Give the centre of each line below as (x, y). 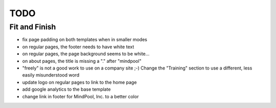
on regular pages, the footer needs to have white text (78, 47)
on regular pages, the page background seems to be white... (86, 54)
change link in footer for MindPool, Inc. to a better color (80, 96)
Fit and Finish (33, 27)
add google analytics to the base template (66, 89)
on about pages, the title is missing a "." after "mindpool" (82, 61)
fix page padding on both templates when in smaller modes (85, 40)
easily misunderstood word (51, 75)
